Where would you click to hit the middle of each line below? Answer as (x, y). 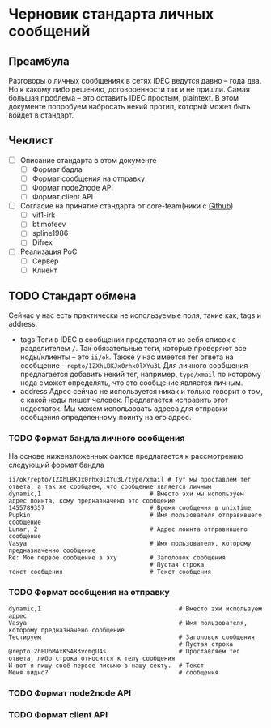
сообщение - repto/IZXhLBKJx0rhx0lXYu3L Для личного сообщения (134, 366)
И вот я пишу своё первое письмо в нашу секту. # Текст (106, 666)
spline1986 (50, 233)
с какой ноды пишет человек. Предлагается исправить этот (124, 400)
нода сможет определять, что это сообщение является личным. (131, 383)
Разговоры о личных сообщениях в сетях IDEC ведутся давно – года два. (135, 81)
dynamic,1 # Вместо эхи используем (135, 609)
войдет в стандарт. (41, 115)
